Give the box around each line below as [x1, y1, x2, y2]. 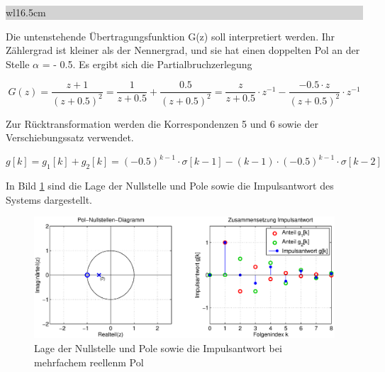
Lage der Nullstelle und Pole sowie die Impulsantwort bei [34, 341, 282, 356]
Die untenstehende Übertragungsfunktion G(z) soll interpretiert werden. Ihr [6, 28, 335, 43]
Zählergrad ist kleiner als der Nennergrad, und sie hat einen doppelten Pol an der [6, 43, 360, 58]
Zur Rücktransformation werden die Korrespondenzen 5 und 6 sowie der [6, 116, 318, 131]
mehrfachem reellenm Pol [34, 354, 144, 369]
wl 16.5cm [6, 5, 46, 19]
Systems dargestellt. [6, 192, 92, 207]
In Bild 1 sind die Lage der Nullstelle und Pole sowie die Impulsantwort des [6, 178, 334, 193]
